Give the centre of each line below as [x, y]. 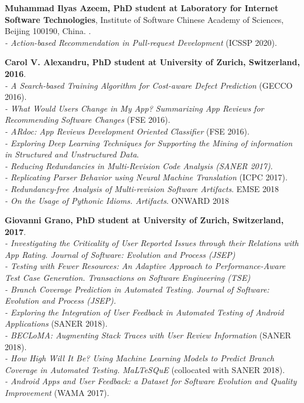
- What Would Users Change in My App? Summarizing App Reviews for [134, 108]
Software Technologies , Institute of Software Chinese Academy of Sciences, [144, 19]
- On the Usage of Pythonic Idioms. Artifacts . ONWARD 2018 [117, 200]
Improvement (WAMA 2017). [57, 392]
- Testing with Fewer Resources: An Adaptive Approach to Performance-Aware [145, 266]
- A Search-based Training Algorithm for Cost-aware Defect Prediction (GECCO [149, 85]
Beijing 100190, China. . [48, 31]
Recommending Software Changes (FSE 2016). [88, 120]
